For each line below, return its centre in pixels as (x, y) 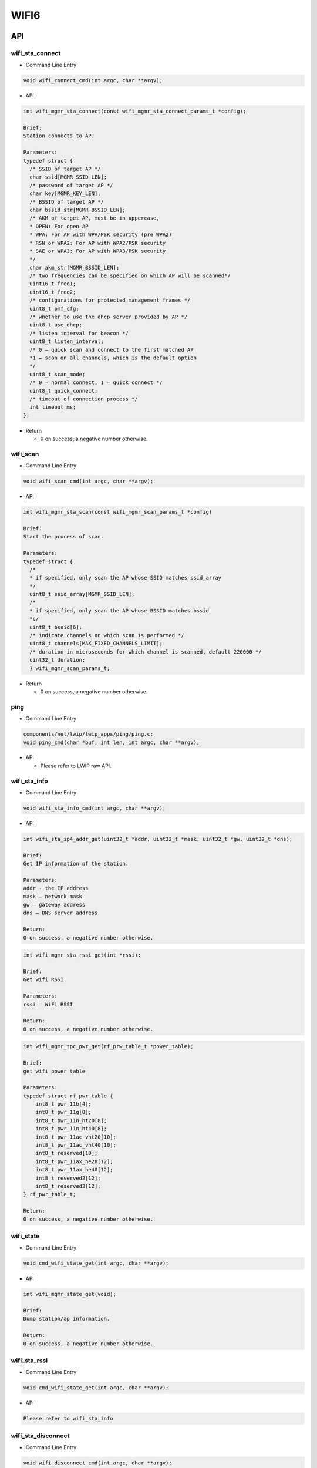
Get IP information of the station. (76, 864)
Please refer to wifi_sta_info (68, 1419)
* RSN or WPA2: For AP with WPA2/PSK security (98, 243)
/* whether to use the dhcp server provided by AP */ (109, 317)
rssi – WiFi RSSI (48, 1004)
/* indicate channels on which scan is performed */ (107, 635)
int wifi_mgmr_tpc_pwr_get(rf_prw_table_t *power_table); (108, 1046)
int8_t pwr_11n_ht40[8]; (71, 1129)
